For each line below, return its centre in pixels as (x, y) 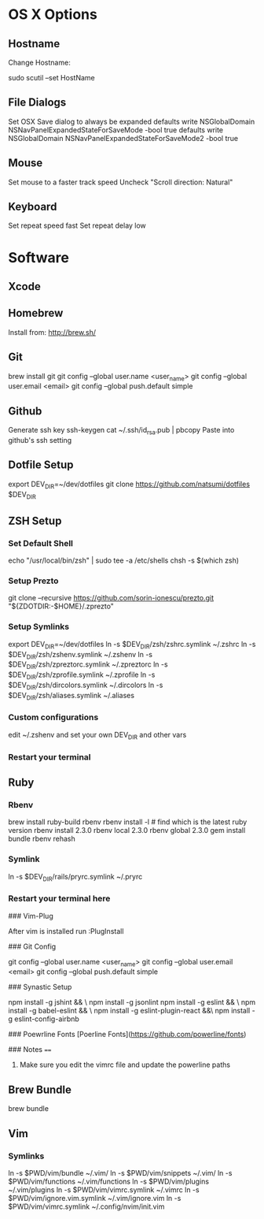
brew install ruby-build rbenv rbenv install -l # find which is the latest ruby (128, 822)
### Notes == (30, 1050)
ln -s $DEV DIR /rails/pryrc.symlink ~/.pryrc (75, 877)
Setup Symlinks (39, 626)
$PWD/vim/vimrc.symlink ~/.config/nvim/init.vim (86, 1206)
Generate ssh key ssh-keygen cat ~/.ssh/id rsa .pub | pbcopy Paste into (121, 431)
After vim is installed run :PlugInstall (66, 931)
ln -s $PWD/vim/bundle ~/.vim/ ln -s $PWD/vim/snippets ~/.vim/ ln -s (120, 1173)
